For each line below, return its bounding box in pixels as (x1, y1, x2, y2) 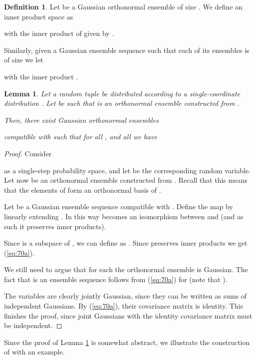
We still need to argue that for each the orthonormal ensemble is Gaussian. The (4, 264, 248, 275)
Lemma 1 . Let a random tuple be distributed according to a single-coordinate (4, 88, 241, 98)
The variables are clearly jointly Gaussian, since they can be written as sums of (4, 291, 247, 301)
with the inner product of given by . (4, 28, 114, 38)
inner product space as (4, 11, 73, 21)
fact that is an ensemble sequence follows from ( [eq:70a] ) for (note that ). (4, 274, 228, 284)
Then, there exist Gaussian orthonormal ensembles (4, 114, 159, 125)
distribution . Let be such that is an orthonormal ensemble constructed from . (4, 98, 240, 108)
